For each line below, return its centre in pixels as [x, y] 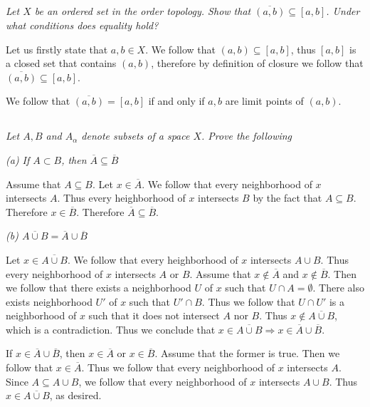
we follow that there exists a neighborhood [99, 288]
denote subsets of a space [136, 136]
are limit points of [264, 101]
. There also [338, 288]
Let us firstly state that [57, 49]
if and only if [176, 101]
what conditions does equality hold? [82, 25]
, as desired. [75, 395]
